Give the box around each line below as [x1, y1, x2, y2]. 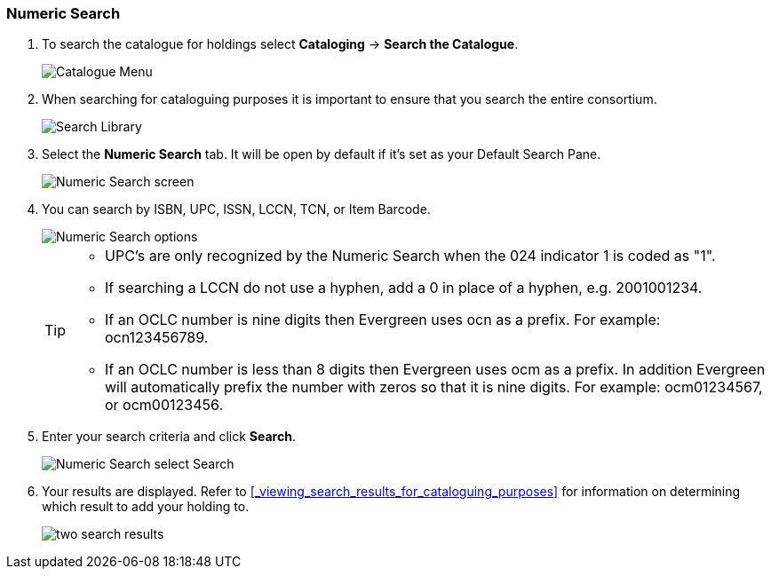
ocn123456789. [105, 328, 209, 347]
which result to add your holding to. [42, 499, 250, 515]
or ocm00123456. [105, 396, 224, 414]
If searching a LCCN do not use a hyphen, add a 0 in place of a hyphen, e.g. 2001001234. [105, 279, 703, 297]
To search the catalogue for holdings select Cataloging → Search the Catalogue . [42, 36, 519, 52]
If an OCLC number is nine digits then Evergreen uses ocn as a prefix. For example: [105, 311, 661, 329]
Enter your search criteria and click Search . [42, 429, 296, 445]
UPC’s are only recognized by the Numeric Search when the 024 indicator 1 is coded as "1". [105, 247, 716, 265]
